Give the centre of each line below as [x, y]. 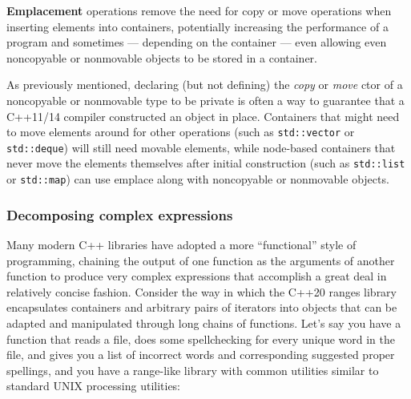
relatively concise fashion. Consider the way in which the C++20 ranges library [202, 291]
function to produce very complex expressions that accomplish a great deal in [197, 276]
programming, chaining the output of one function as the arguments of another [201, 260]
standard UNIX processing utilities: [94, 386]
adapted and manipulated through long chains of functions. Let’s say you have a [204, 322]
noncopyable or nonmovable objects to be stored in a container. [162, 57]
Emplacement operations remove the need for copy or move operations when [199, 10]
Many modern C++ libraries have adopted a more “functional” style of [181, 244]
